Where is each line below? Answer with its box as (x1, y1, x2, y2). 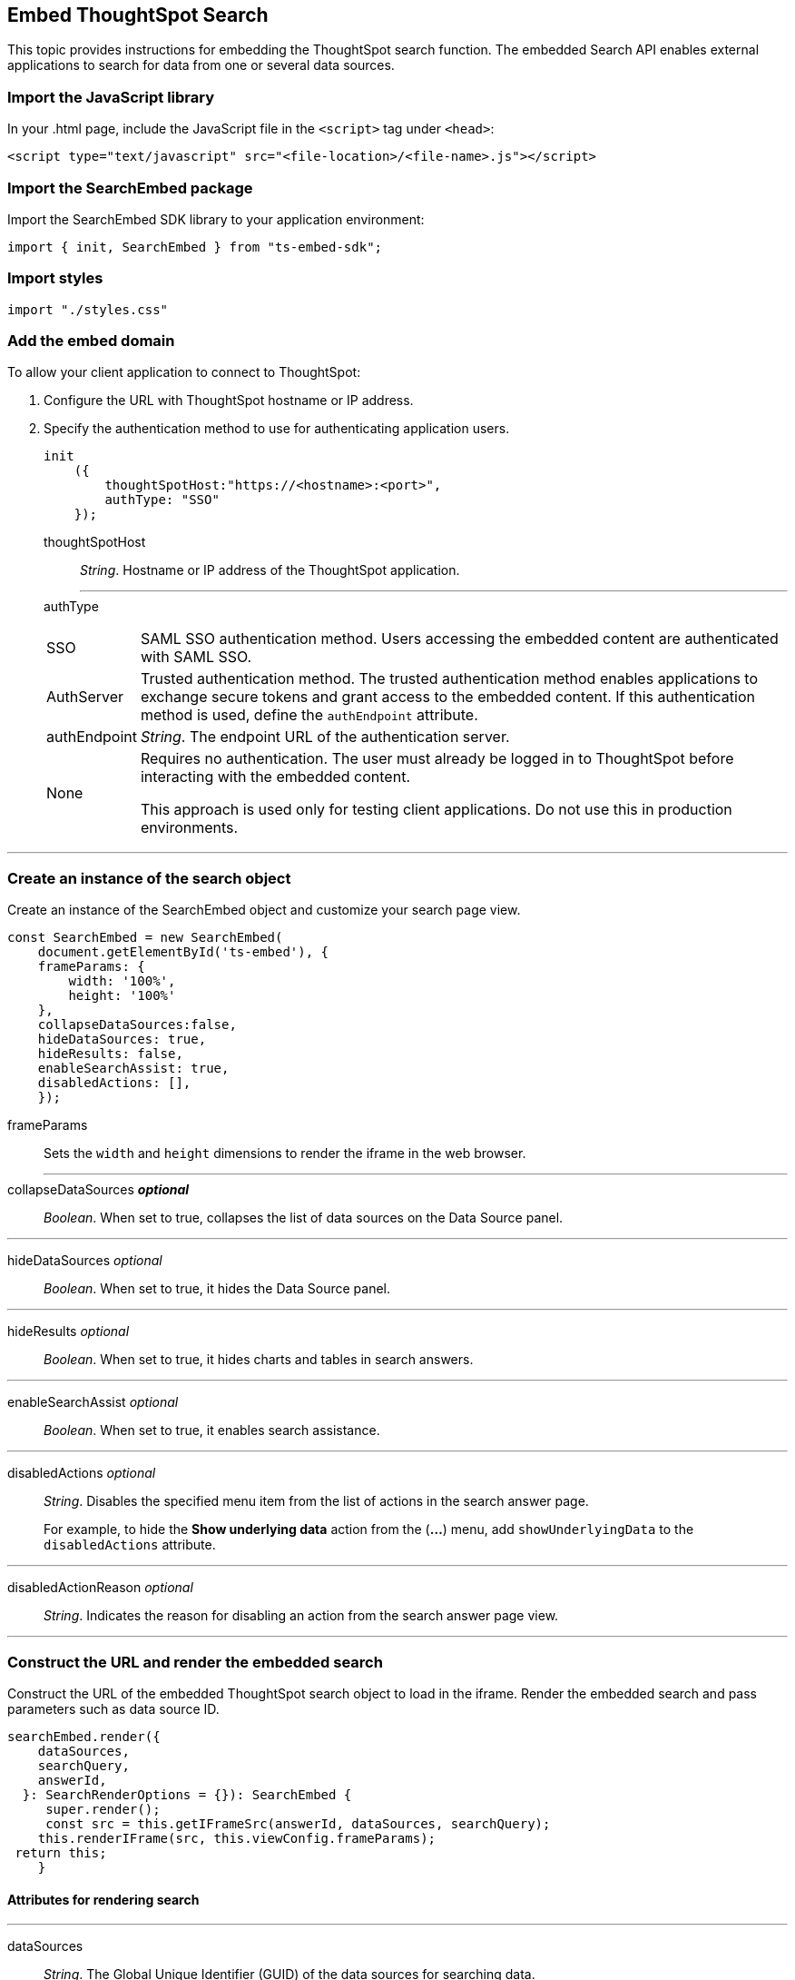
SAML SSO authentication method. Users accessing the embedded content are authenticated (140, 629, 779, 648)
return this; (15, 1845, 107, 1860)
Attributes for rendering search (7, 1891, 200, 1907)
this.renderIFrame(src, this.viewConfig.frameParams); (37, 1830, 437, 1846)
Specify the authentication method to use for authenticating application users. (44, 421, 510, 437)
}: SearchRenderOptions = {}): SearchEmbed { (22, 1787, 352, 1802)
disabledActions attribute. (44, 1537, 216, 1553)
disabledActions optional (7, 1465, 156, 1481)
